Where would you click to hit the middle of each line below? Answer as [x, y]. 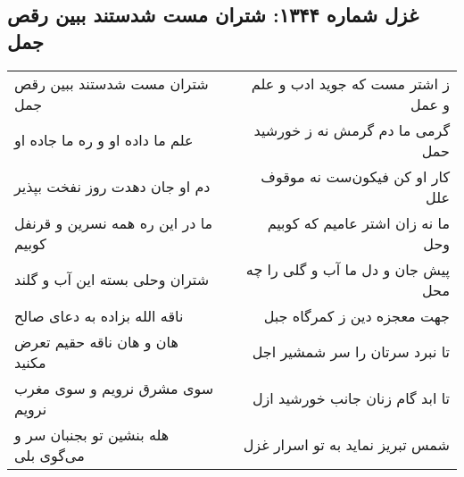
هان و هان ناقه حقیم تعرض [96, 341]
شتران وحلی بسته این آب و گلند [112, 280]
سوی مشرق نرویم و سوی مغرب [114, 388]
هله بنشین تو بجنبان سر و [92, 434]
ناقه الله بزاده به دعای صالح [99, 315]
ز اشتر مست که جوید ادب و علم [350, 83]
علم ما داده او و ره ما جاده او [104, 140]
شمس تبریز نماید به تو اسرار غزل [346, 445]
